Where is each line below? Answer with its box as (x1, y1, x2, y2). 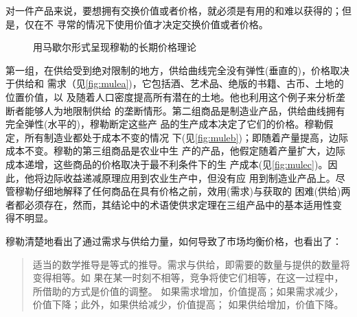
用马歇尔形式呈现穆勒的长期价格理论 (33, 40, 196, 54)
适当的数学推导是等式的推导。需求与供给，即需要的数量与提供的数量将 (32, 257, 350, 271)
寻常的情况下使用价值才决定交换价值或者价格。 (56, 16, 268, 31)
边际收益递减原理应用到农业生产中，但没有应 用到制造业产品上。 (43, 170, 336, 185)
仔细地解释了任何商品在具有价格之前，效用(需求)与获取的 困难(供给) (34, 184, 341, 198)
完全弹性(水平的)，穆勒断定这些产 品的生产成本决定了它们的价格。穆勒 (5, 117, 324, 131)
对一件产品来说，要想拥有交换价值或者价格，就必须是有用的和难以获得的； (5, 3, 342, 17)
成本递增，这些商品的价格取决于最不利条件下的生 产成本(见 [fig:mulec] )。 (5, 156, 328, 171)
